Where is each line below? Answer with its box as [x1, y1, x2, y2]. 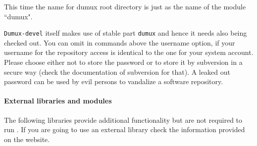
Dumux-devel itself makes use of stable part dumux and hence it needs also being [4, 28, 247, 38]
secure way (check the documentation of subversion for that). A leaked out [4, 66, 230, 77]
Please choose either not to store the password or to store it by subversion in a [4, 57, 243, 67]
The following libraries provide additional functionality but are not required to [4, 114, 243, 125]
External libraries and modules [4, 96, 112, 106]
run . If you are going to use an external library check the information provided [4, 124, 245, 135]
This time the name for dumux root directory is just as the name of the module [4, 1, 246, 11]
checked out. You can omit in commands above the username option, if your [4, 37, 235, 48]
